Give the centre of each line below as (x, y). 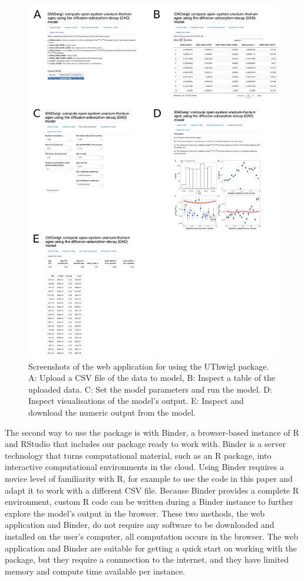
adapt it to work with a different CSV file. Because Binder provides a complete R (152, 490)
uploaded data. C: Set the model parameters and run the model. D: (150, 389)
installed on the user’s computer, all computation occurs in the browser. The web (151, 536)
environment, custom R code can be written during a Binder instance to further (149, 502)
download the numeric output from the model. (112, 412)
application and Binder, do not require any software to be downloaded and (140, 525)
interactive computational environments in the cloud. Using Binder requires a (144, 467)
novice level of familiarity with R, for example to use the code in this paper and (149, 478)
